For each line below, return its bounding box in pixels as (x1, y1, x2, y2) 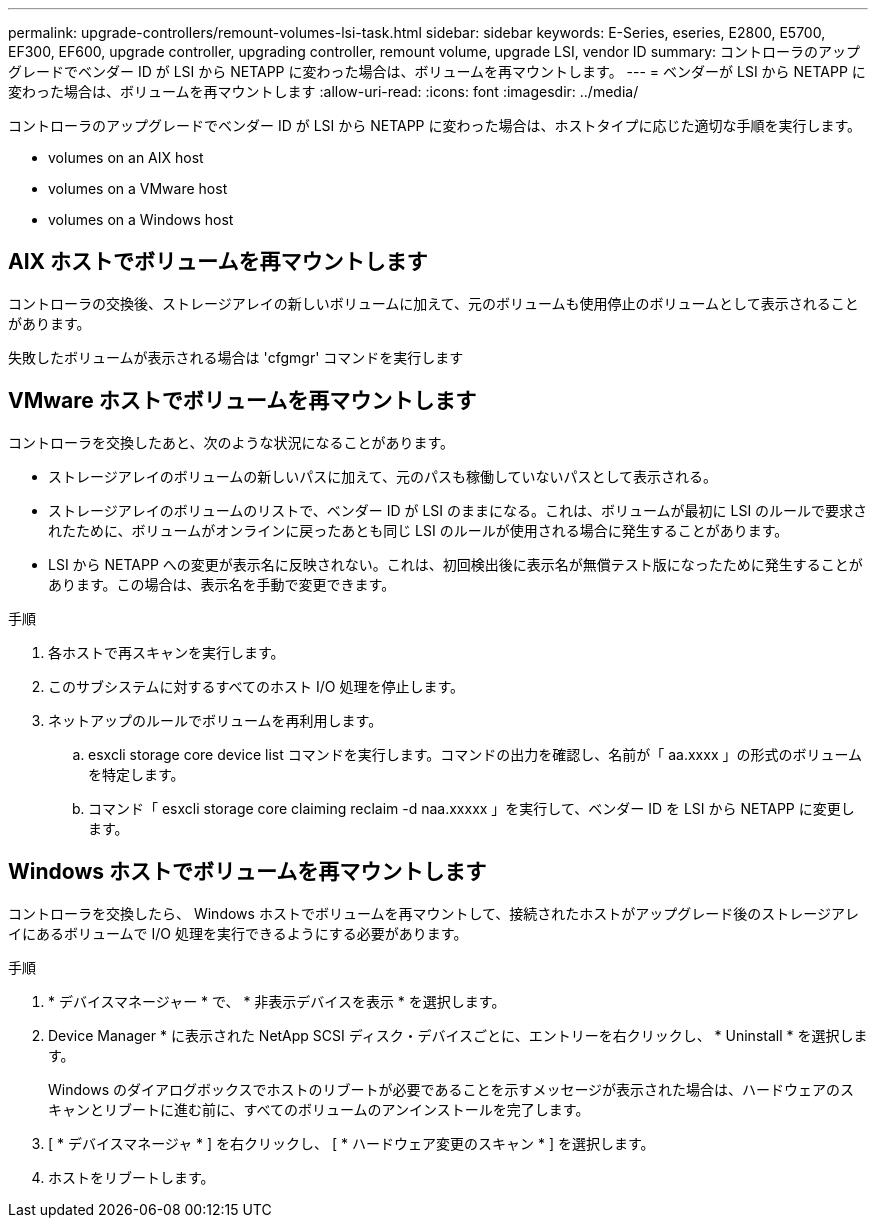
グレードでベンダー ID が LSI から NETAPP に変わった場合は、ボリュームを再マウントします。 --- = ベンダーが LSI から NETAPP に (8, 63, 866, 80)
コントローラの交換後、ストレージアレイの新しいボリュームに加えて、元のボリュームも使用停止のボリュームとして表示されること (8, 294, 859, 312)
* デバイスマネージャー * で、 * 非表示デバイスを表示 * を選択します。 (48, 992, 506, 1010)
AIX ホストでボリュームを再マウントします (8, 249, 428, 275)
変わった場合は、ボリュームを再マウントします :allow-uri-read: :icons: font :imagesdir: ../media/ (8, 83, 639, 100)
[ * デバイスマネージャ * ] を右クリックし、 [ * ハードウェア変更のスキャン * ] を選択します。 (48, 1134, 655, 1152)
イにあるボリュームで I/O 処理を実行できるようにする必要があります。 (8, 924, 468, 942)
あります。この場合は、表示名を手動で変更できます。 (48, 575, 396, 593)
